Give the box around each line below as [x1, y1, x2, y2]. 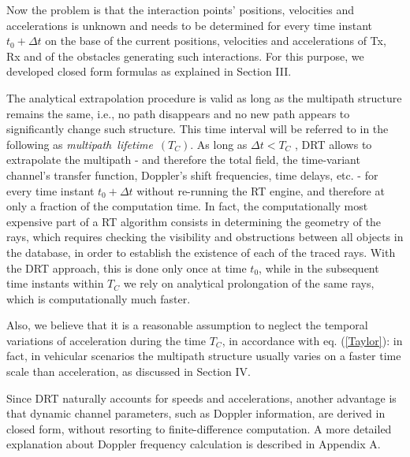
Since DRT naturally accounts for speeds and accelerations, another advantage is [6, 389, 397, 406]
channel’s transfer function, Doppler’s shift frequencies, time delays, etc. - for [6, 166, 378, 183]
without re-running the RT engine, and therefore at [136, 182, 385, 199]
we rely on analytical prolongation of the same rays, [123, 275, 375, 292]
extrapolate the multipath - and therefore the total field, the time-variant [6, 151, 360, 168]
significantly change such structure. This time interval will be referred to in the [6, 121, 389, 137]
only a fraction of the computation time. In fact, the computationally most [6, 198, 368, 214]
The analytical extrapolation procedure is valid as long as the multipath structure [6, 89, 402, 106]
